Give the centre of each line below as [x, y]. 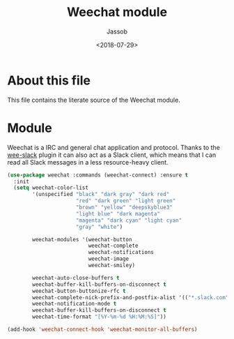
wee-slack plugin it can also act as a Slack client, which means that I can [112, 155]
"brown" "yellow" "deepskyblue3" [124, 207]
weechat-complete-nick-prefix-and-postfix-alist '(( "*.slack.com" [131, 297]
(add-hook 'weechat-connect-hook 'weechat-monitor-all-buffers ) [102, 329]
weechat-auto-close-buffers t [76, 278]
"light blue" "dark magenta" [118, 213]
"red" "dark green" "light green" [126, 201]
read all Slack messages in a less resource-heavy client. [88, 162]
